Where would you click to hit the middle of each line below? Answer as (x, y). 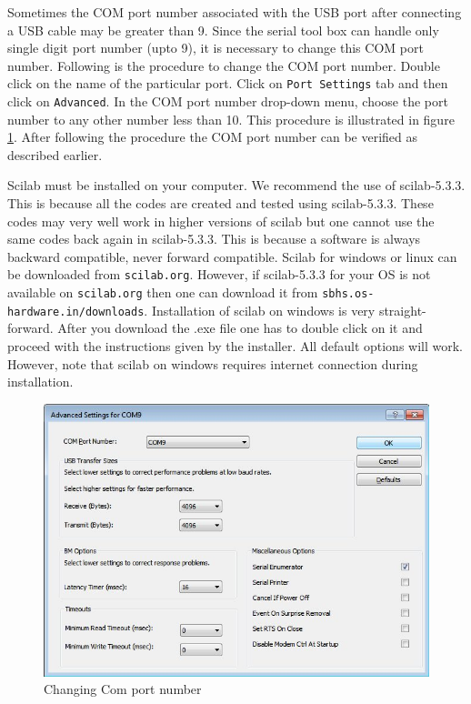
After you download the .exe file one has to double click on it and (240, 328)
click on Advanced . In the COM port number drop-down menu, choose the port (228, 101)
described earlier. (55, 154)
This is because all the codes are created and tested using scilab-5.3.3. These (220, 203)
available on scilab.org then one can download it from (163, 292)
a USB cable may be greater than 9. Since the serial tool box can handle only (223, 30)
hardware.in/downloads (76, 312)
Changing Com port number (123, 689)
